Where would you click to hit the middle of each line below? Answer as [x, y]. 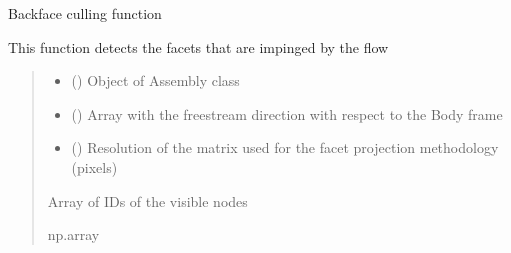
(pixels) [94, 166]
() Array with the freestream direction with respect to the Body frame [287, 113]
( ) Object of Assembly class [155, 80]
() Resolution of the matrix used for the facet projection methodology [285, 147]
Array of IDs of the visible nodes [147, 200]
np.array [73, 234]
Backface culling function [85, 13]
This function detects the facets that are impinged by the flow [198, 46]
